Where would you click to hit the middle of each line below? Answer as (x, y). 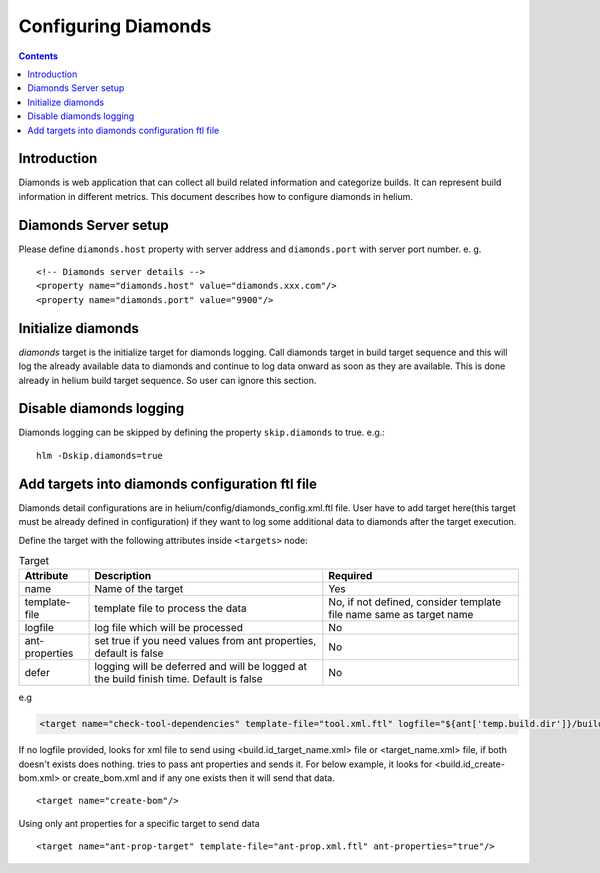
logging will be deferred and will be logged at (200, 667)
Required (350, 576)
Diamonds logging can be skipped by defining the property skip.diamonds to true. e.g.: (201, 432)
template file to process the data (170, 608)
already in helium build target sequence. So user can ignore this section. (167, 380)
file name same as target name (401, 615)
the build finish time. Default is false (179, 679)
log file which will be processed (169, 628)
